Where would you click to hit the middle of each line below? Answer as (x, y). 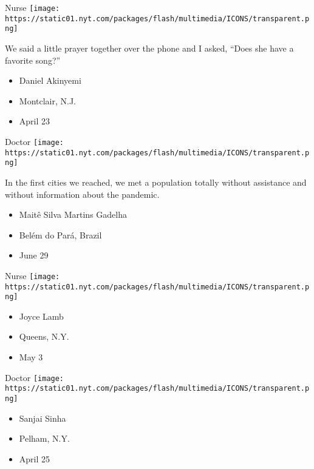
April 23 (35, 121)
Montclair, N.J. (47, 100)
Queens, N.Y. (44, 336)
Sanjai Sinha (43, 418)
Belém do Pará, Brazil (60, 234)
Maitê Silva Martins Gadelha (73, 214)
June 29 (34, 255)
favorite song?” (33, 60)
